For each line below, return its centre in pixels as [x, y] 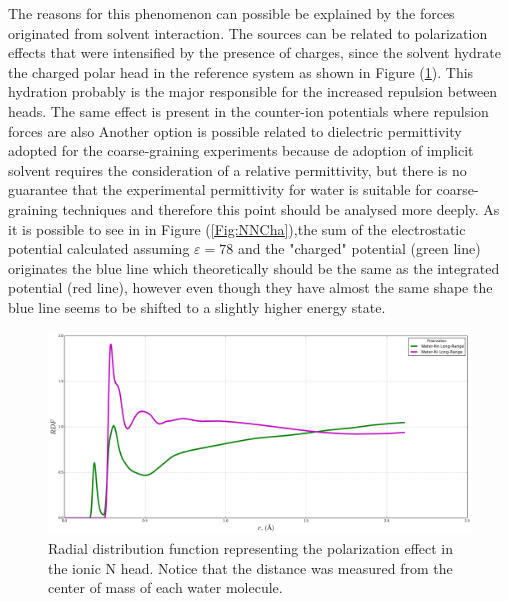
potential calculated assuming [99, 248]
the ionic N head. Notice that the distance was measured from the [250, 567]
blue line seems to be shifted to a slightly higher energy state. [197, 306]
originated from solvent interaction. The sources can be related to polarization [248, 32]
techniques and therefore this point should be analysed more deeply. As [281, 208]
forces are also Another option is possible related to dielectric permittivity [235, 130]
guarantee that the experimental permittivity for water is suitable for [220, 189]
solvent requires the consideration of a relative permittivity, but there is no [237, 169]
